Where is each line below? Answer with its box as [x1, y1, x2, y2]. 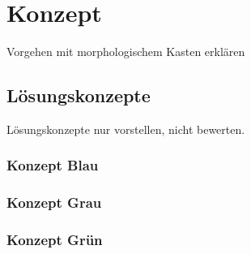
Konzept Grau [6, 192, 102, 213]
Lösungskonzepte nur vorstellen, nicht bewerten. [6, 120, 245, 137]
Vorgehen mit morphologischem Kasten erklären [6, 43, 245, 60]
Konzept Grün [6, 230, 103, 250]
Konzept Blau [6, 155, 99, 175]
